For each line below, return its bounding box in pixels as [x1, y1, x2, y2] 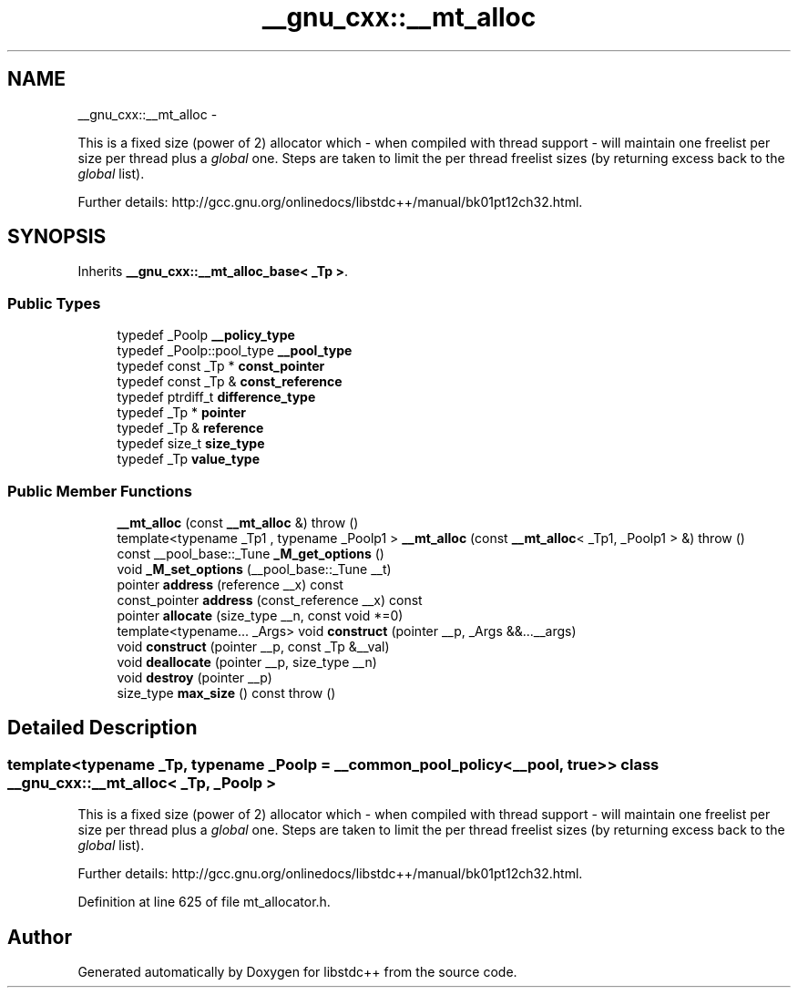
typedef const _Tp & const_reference [117, 374, 343, 390]
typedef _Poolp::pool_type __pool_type [117, 343, 353, 359]
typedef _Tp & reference [117, 420, 264, 436]
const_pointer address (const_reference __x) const [117, 591, 423, 608]
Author [7, 925, 72, 949]
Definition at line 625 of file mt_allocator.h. [77, 894, 331, 910]
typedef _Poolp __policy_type [117, 327, 295, 344]
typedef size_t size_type [117, 436, 265, 452]
